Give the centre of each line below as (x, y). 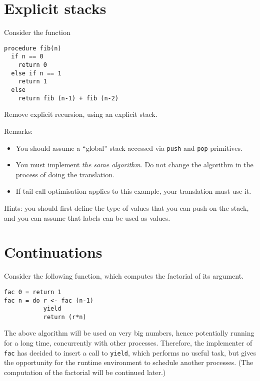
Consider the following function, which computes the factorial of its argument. (124, 276)
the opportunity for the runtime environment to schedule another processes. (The (129, 362)
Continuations (53, 252)
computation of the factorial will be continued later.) (85, 372)
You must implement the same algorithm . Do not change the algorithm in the (134, 165)
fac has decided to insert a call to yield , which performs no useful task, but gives (130, 352)
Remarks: (18, 131)
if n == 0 (27, 57)
